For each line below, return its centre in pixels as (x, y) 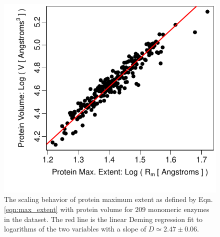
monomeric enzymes (178, 209)
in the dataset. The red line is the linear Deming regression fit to (103, 219)
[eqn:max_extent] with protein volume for (68, 209)
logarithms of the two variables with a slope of (75, 229)
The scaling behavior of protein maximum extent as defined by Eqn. (108, 199)
